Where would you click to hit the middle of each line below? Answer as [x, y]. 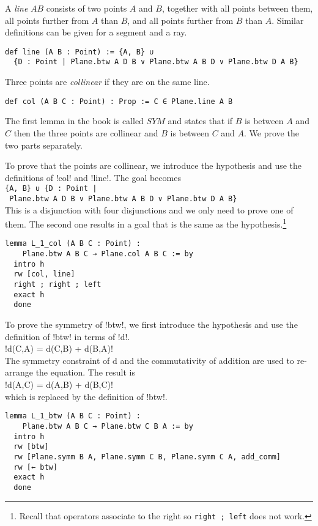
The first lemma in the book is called [74, 121]
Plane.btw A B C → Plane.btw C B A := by [108, 426]
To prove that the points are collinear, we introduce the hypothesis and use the [153, 165]
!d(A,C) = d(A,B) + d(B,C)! [59, 384]
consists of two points [87, 8]
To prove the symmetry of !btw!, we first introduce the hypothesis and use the [151, 324]
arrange [19, 372]
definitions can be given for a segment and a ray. [96, 32]
